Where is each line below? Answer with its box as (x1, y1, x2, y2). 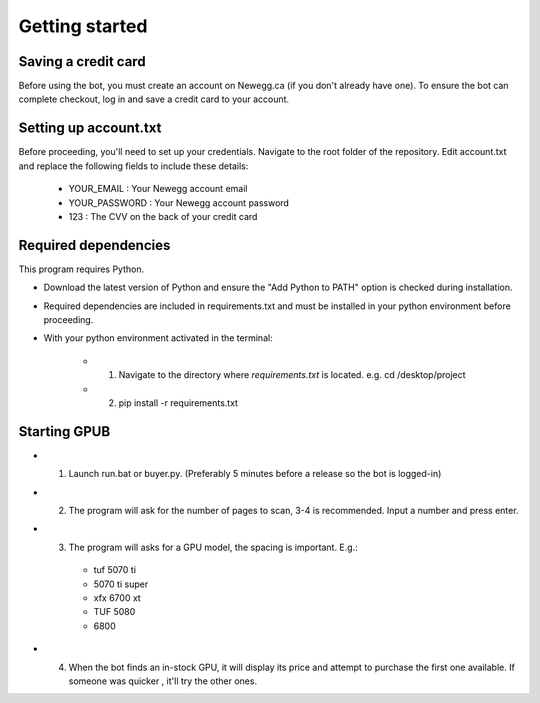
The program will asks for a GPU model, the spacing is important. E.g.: (68, 541, 359, 553)
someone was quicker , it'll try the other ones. (68, 675, 258, 687)
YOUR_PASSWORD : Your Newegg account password (68, 196, 290, 209)
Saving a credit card (18, 53, 146, 70)
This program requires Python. (18, 263, 145, 275)
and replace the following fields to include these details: (18, 160, 249, 172)
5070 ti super (93, 578, 149, 590)
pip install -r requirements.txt (118, 396, 239, 409)
